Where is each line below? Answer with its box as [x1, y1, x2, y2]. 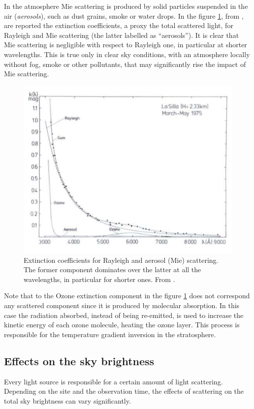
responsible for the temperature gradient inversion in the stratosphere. [4, 329, 216, 339]
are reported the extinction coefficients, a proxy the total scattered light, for [4, 20, 233, 31]
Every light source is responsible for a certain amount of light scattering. [4, 376, 223, 386]
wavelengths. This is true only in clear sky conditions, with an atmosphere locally [4, 49, 250, 59]
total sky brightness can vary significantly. [4, 395, 131, 406]
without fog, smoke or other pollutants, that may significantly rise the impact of [4, 59, 246, 69]
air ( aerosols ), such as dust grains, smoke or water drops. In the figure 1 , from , [4, 10, 244, 21]
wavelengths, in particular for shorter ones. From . [24, 274, 175, 284]
